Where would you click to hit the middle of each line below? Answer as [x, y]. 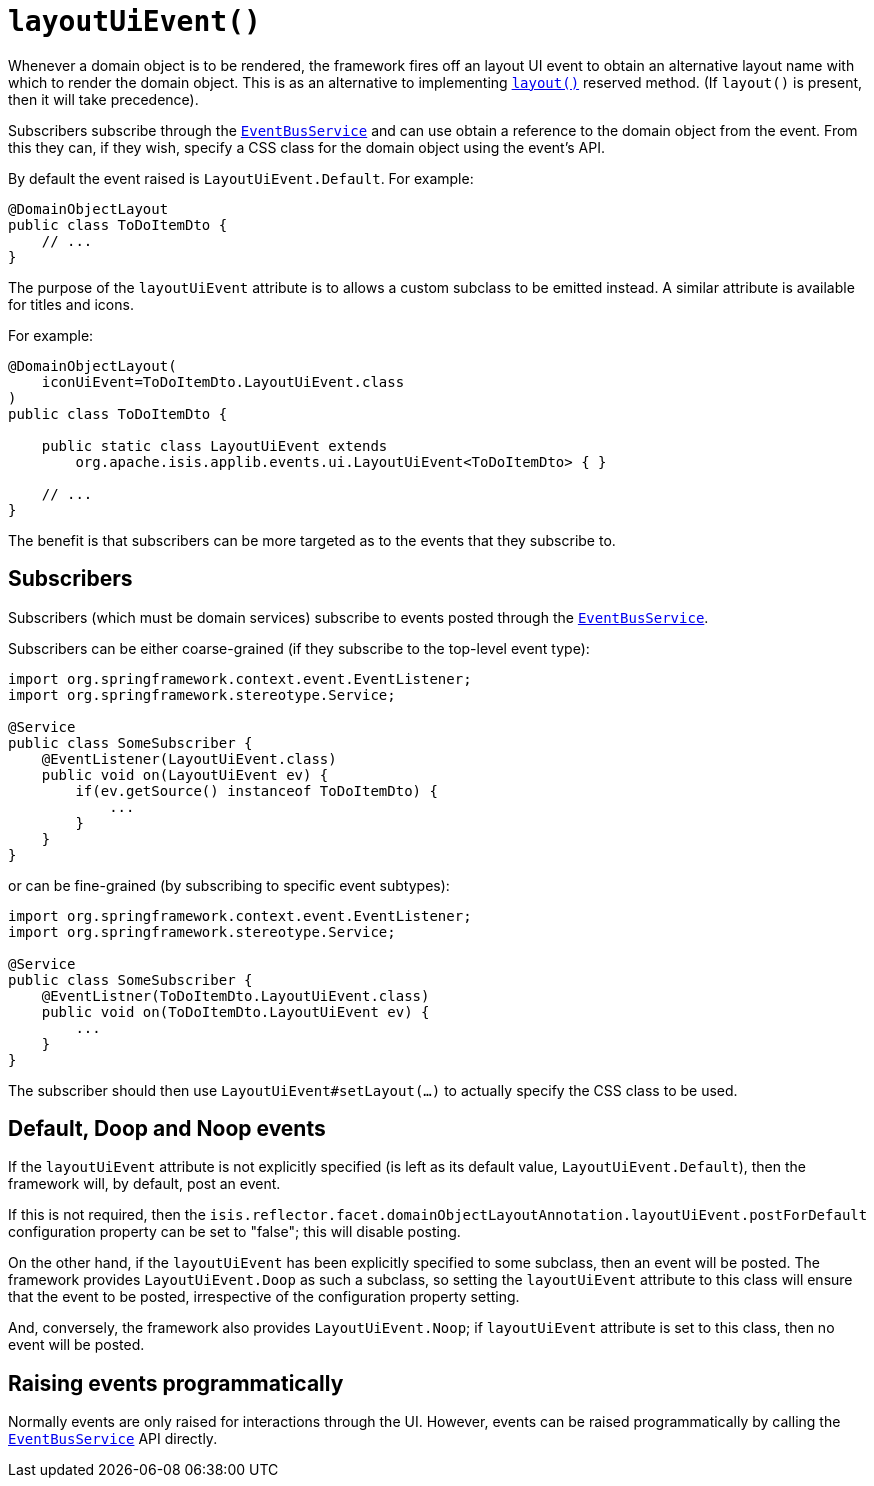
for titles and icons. [71, 304]
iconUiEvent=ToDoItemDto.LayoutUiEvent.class [223, 381]
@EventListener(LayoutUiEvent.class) [189, 758]
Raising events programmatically [176, 1383]
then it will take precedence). [103, 99]
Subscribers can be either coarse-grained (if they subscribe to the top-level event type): [299, 648]
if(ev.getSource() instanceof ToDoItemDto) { [256, 790]
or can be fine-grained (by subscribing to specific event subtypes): [229, 885]
